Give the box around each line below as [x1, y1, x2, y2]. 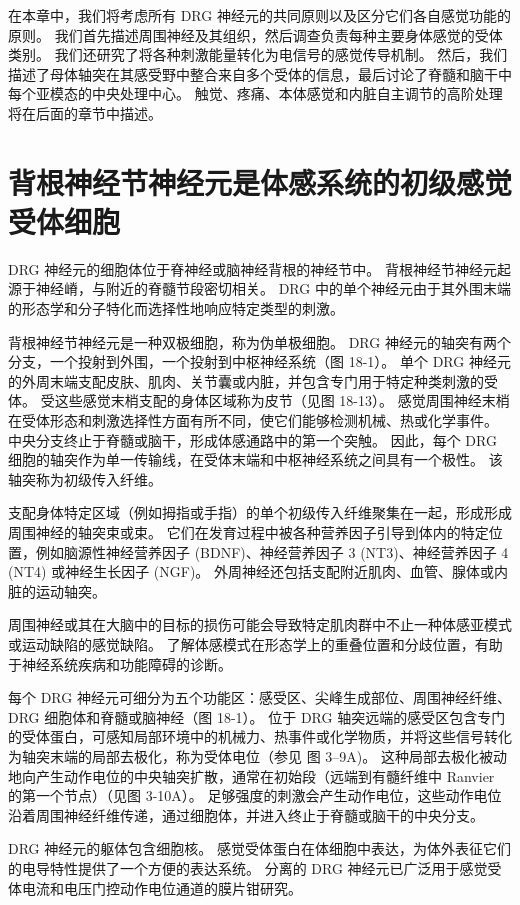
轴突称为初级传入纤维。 [8, 468, 162, 489]
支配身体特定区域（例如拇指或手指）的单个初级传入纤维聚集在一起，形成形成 [8, 502, 512, 523]
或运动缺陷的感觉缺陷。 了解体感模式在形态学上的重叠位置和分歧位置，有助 [8, 633, 503, 654]
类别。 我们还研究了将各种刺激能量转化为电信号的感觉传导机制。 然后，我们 [8, 44, 508, 65]
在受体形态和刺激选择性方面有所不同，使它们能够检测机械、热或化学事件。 [8, 410, 498, 431]
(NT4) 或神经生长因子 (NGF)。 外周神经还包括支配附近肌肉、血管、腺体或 [8, 561, 495, 582]
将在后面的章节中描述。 [8, 102, 162, 123]
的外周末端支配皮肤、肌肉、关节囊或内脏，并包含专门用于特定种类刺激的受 [8, 370, 498, 391]
